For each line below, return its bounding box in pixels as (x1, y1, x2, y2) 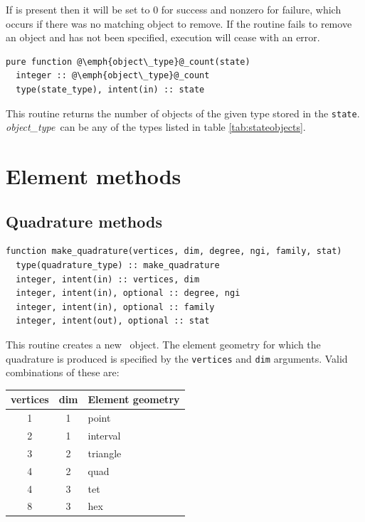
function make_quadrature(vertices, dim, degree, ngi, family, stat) (6, 246, 342, 257)
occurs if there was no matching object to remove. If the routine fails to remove (6, 16, 352, 31)
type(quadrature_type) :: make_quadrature (16, 260, 220, 270)
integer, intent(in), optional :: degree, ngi (16, 288, 240, 299)
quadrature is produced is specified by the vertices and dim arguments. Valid (6, 351, 348, 366)
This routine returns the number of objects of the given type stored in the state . (6, 105, 360, 120)
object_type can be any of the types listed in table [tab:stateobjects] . (6, 119, 306, 134)
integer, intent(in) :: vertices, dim (16, 274, 200, 284)
